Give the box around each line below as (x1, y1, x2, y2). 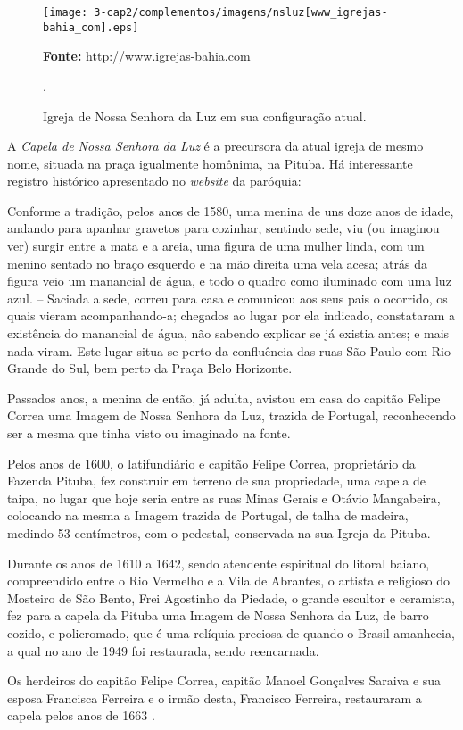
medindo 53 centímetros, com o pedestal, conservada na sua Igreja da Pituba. (7, 523, 431, 542)
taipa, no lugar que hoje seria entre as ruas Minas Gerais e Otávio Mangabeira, (7, 488, 441, 507)
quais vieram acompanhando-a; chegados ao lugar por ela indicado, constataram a (7, 306, 456, 325)
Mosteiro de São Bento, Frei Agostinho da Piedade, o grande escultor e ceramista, (7, 588, 455, 607)
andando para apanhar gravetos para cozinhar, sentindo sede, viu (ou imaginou (7, 219, 440, 237)
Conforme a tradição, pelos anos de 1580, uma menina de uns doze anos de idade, (7, 201, 454, 220)
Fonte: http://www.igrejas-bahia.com (43, 46, 251, 65)
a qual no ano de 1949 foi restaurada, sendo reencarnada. (7, 641, 319, 659)
